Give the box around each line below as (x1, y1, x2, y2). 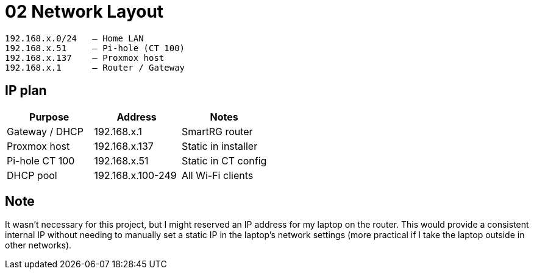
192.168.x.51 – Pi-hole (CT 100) (5, 43, 185, 53)
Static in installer (181, 139, 258, 152)
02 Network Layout (5, 1, 164, 22)
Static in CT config (181, 154, 267, 167)
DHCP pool (7, 169, 57, 181)
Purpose (29, 110, 69, 123)
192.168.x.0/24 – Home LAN (5, 33, 144, 43)
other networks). (5, 240, 72, 251)
